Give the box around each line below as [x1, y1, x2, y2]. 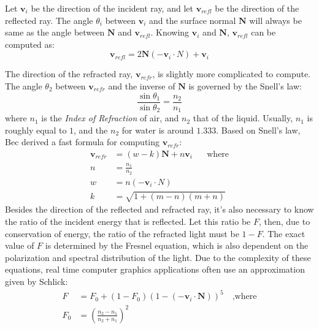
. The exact [262, 227, 306, 240]
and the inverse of [108, 79, 175, 92]
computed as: [5, 37, 55, 50]
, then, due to [258, 215, 310, 228]
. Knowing [150, 26, 190, 39]
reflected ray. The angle [5, 13, 93, 26]
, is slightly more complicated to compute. [152, 67, 311, 80]
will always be [249, 13, 302, 26]
